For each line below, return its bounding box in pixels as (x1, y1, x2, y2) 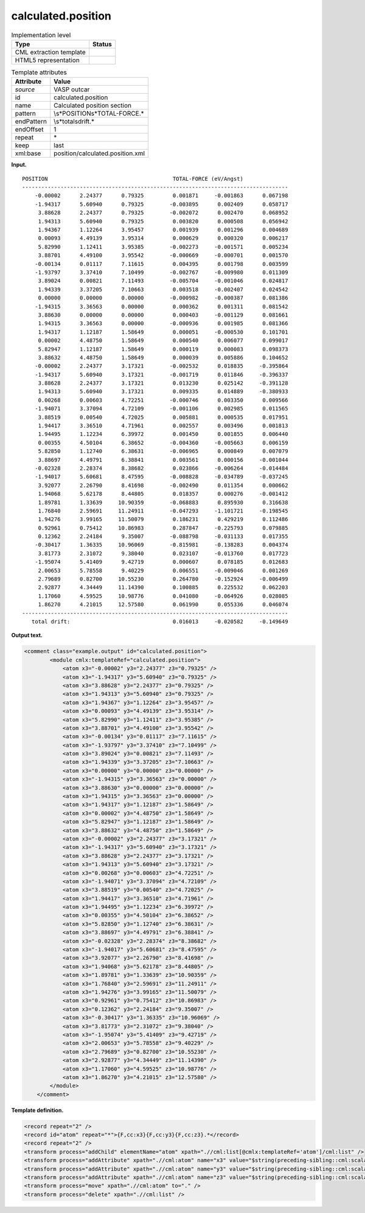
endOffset (15, 125, 44, 134)
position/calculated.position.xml (54, 149, 145, 158)
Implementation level (11, 30, 71, 39)
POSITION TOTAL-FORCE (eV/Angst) (22, 175, 243, 182)
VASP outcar (54, 85, 90, 94)
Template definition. (11, 1106, 64, 1114)
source (15, 85, 35, 94)
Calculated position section (54, 101, 132, 110)
